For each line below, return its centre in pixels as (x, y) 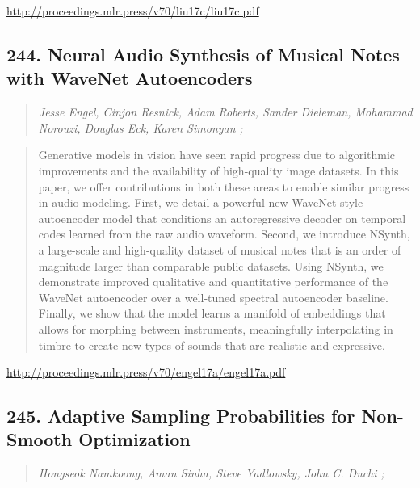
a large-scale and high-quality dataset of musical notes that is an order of (220, 249)
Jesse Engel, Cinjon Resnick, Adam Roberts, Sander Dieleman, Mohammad (225, 112)
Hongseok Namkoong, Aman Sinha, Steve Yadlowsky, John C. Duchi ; (211, 473)
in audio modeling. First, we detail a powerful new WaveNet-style (201, 202)
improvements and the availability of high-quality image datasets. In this (218, 170)
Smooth (40, 439)
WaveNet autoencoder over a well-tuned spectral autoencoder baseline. (213, 297)
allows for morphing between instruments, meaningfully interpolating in (216, 328)
